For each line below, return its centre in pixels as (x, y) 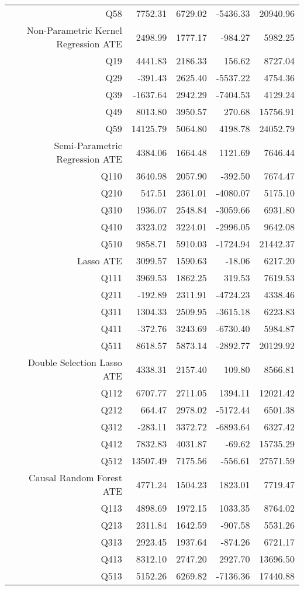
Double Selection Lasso (75, 362)
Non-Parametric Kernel (74, 30)
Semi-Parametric (88, 145)
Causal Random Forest (75, 477)
